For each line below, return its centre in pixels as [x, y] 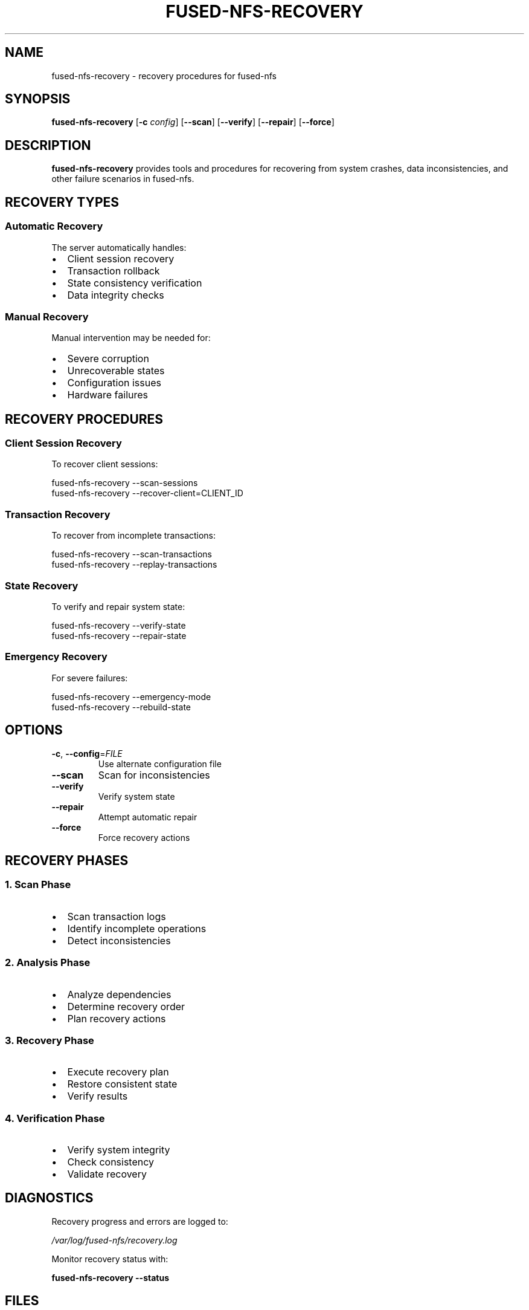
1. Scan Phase [38, 885]
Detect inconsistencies [119, 940]
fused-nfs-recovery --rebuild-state [121, 707]
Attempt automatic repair [148, 817]
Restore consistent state [122, 1084]
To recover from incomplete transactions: [134, 536]
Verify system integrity [119, 1150]
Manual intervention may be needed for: [131, 338]
